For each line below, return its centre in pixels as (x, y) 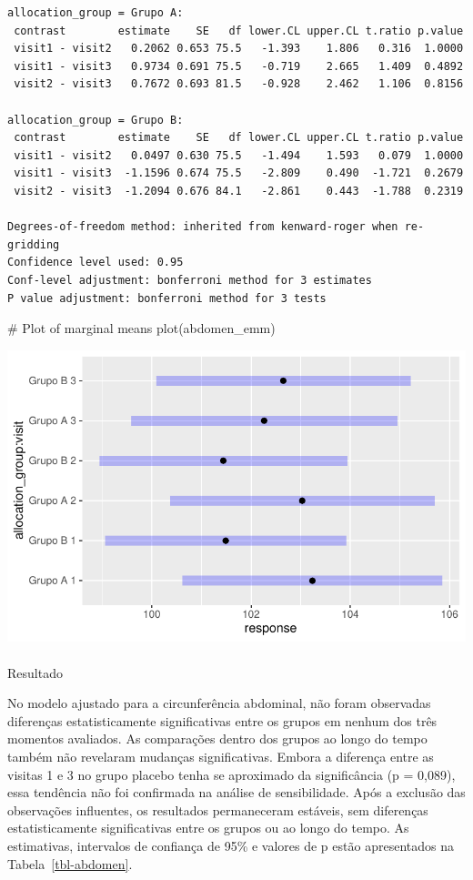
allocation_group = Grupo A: (96, 13)
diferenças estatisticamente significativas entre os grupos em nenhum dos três (222, 720)
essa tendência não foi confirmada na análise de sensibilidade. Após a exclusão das (236, 792)
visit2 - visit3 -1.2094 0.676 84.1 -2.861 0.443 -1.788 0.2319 (239, 191)
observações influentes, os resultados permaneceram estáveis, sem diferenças (218, 809)
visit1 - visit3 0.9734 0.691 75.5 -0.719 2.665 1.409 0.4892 (239, 66)
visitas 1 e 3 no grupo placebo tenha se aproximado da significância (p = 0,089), (231, 774)
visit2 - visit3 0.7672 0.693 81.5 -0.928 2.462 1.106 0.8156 (239, 84)
